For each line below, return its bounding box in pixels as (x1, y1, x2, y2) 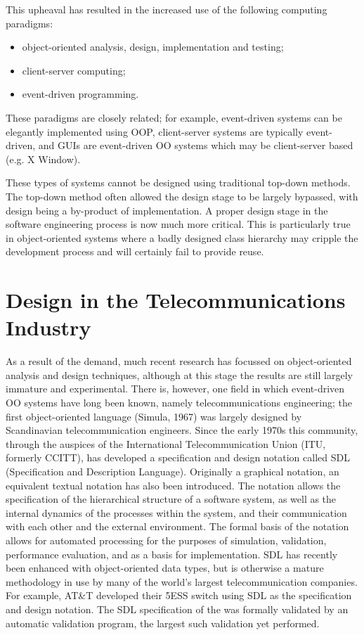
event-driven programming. (22, 86, 139, 101)
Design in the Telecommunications (6, 286, 346, 314)
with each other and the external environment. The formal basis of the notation (6, 519, 349, 534)
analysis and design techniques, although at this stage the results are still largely (6, 367, 353, 382)
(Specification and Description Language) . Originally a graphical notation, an (6, 463, 339, 478)
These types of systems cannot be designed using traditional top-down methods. (6, 175, 351, 190)
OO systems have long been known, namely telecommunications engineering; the (6, 395, 353, 409)
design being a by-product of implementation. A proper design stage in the (6, 203, 328, 217)
